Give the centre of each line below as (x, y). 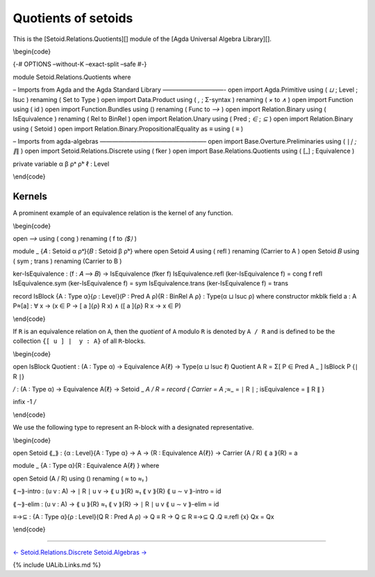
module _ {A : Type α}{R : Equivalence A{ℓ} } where (86, 466)
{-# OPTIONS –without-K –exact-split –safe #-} (80, 64)
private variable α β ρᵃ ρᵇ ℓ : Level (61, 164)
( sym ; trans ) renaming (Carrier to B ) (67, 261)
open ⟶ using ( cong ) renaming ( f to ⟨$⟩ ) (75, 238)
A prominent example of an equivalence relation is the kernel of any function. (123, 213)
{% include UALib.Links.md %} (57, 565)
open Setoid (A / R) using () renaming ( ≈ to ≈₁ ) (81, 478)
